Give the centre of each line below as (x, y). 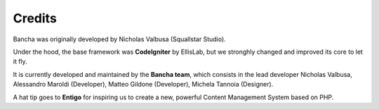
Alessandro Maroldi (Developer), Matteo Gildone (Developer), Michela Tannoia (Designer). (143, 85)
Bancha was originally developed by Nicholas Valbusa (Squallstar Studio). (119, 39)
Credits (35, 18)
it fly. (20, 61)
